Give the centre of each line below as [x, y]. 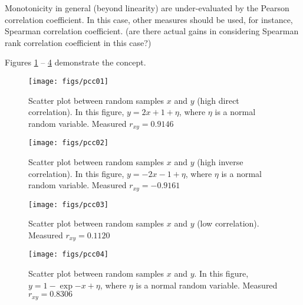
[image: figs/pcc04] [69, 255]
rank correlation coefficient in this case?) [78, 42]
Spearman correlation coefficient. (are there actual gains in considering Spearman [152, 31]
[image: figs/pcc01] [69, 81]
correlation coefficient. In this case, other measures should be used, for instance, [149, 19]
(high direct [218, 100]
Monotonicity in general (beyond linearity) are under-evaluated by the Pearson [147, 8]
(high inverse [220, 161]
